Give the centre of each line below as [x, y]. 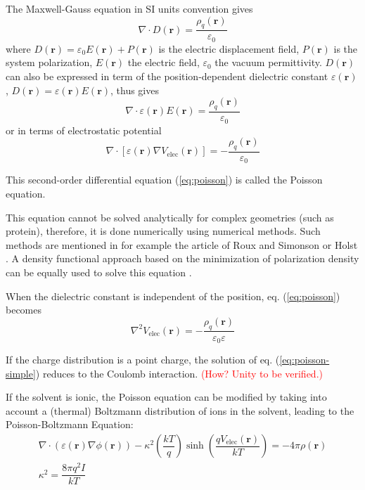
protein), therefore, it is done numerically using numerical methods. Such [163, 231]
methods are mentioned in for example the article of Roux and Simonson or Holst [182, 244]
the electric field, [164, 62]
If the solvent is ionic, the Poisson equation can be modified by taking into [166, 397]
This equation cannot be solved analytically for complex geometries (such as [170, 217]
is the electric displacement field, [229, 48]
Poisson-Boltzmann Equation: [70, 424]
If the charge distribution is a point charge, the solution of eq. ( [143, 360]
